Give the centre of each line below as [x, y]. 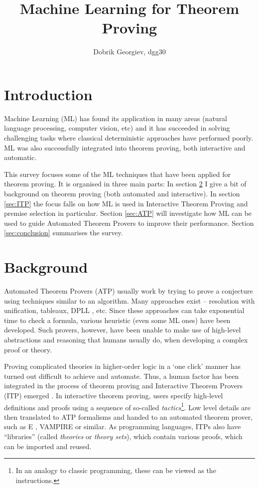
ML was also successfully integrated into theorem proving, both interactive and [125, 147]
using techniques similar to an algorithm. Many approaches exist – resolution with [129, 300]
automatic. [20, 157]
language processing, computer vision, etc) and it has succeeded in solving [117, 128]
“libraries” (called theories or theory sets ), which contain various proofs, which [123, 436]
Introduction [48, 94]
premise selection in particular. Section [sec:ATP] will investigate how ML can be [128, 213]
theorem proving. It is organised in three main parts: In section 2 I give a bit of [125, 184]
